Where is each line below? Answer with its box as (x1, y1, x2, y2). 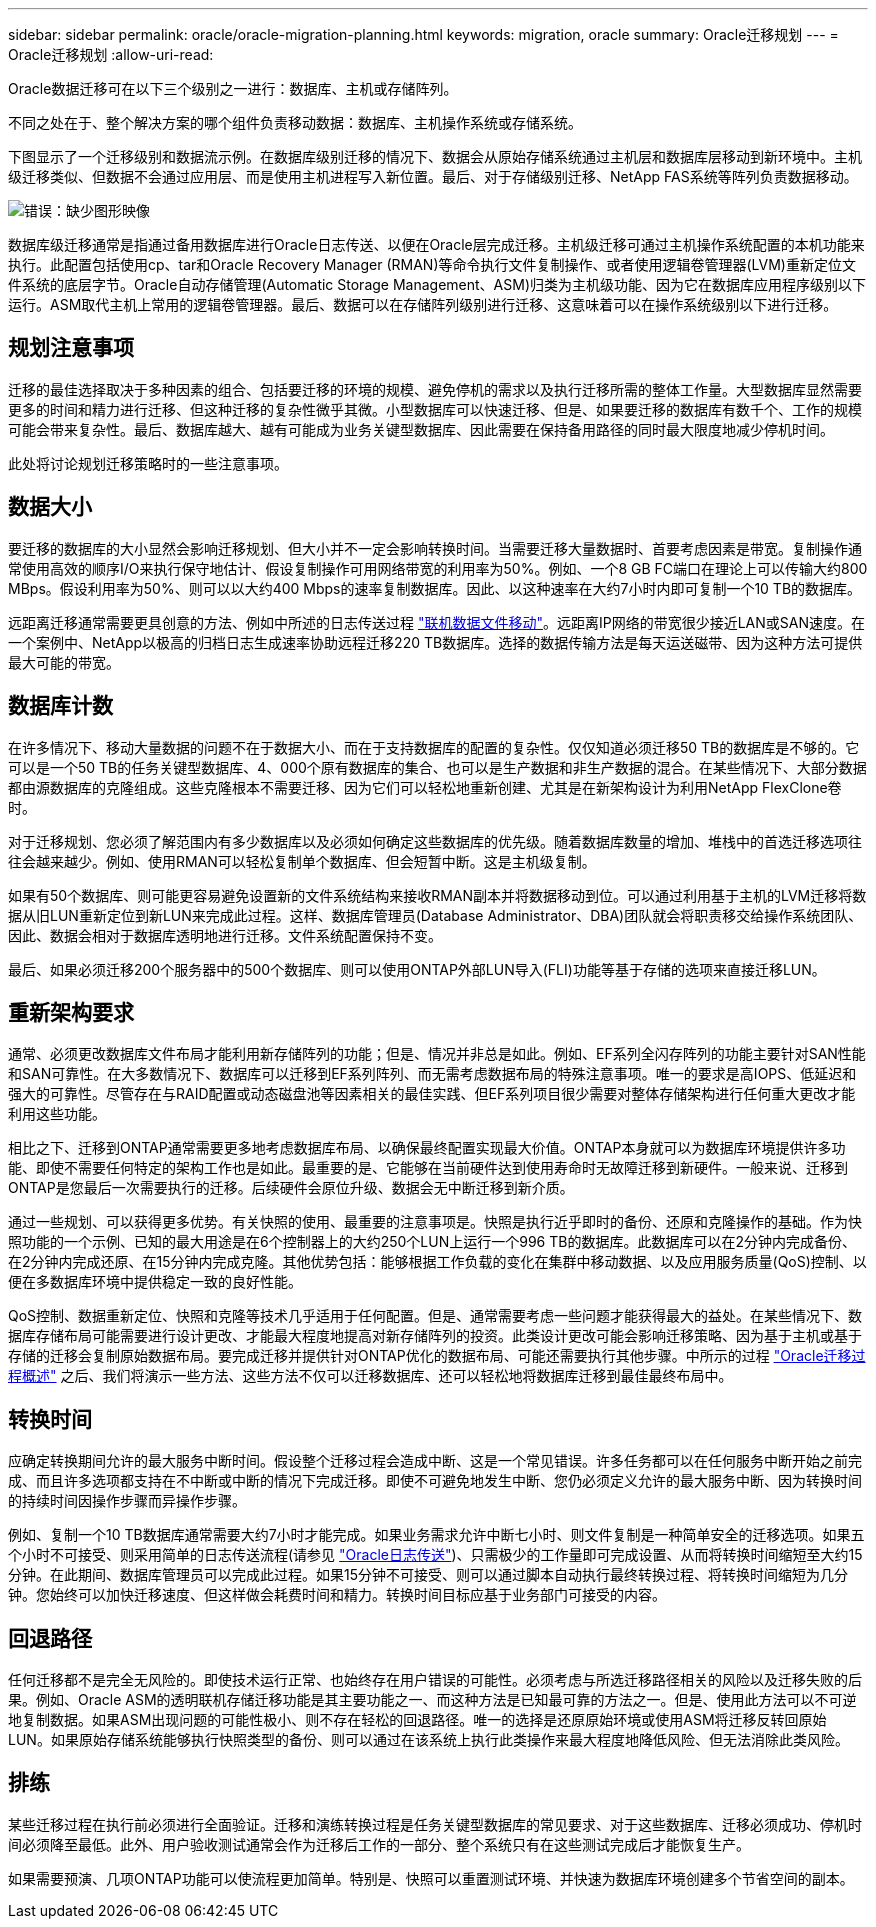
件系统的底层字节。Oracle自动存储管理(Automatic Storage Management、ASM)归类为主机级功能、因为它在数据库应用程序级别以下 (8, 276, 866, 293)
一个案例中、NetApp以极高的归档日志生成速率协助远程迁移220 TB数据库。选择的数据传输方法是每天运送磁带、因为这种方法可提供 (8, 633, 863, 651)
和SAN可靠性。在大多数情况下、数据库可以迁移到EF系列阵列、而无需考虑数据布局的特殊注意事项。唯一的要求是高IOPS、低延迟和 (8, 1065, 857, 1083)
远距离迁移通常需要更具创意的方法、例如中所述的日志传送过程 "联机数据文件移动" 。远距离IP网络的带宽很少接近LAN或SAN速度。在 (8, 613, 865, 631)
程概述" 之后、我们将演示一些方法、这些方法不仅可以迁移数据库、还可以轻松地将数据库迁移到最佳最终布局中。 (8, 1367, 733, 1385)
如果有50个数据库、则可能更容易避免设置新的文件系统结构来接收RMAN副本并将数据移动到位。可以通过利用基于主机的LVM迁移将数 (8, 886, 867, 904)
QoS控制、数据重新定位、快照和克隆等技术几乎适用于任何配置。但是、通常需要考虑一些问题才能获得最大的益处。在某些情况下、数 (8, 1307, 863, 1325)
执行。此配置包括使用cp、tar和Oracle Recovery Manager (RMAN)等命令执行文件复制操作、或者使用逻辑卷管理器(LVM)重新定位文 (8, 256, 856, 273)
